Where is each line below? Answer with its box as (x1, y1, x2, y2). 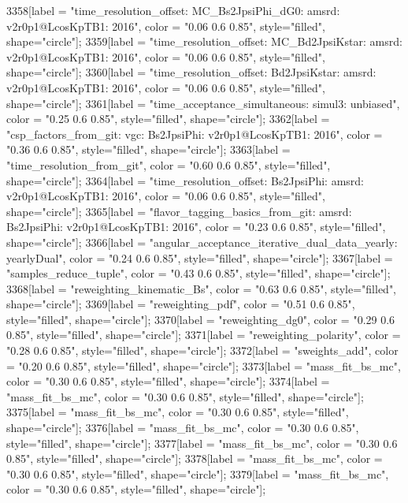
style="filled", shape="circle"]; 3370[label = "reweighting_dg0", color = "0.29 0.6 (6, 311, 395, 327)
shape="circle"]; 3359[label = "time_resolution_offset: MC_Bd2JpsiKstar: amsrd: (6, 33, 402, 50)
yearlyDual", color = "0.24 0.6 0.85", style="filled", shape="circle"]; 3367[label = (6, 249, 393, 266)
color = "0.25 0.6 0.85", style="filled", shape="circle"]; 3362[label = (6, 110, 330, 127)
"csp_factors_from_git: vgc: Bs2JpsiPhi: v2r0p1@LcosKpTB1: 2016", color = (6, 125, 383, 142)
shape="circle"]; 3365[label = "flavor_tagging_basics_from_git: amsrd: (6, 203, 352, 219)
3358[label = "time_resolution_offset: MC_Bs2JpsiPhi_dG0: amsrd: (6, 2, 340, 18)
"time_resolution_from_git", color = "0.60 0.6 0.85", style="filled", (6, 156, 331, 173)
